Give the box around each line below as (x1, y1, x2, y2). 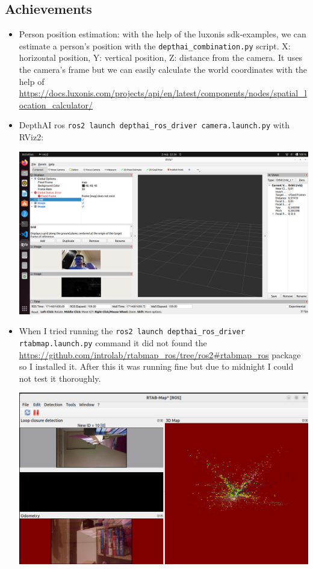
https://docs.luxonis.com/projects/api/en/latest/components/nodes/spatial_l (19, 87, 307, 99)
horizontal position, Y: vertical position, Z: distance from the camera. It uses (19, 51, 303, 64)
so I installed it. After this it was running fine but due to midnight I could (19, 360, 294, 373)
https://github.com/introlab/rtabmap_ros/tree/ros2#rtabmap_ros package (19, 348, 301, 361)
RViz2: (19, 131, 44, 143)
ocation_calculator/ (19, 98, 93, 111)
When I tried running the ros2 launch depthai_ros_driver (19, 325, 245, 337)
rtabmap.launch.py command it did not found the (19, 337, 207, 349)
